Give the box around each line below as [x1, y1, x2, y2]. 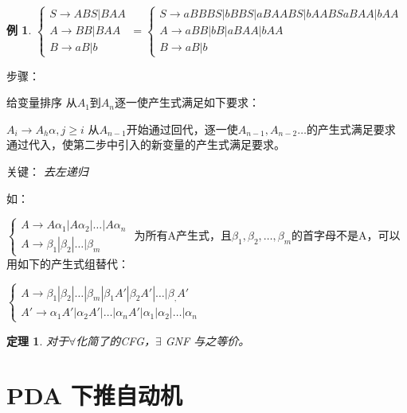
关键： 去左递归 [6, 162, 88, 179]
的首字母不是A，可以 [292, 226, 401, 243]
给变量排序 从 [6, 94, 77, 111]
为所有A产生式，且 [134, 226, 233, 243]
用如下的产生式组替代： [6, 255, 129, 271]
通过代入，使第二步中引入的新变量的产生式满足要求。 [6, 136, 285, 153]
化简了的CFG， [76, 332, 155, 349]
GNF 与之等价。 [165, 332, 250, 349]
